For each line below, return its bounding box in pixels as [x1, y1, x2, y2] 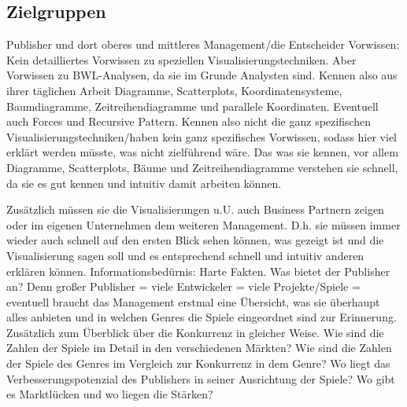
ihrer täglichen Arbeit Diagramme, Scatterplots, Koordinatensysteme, [6, 82, 342, 98]
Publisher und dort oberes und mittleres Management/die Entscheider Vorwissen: [6, 36, 400, 53]
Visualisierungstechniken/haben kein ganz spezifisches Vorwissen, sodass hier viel [6, 128, 398, 145]
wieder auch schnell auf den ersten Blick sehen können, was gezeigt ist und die [6, 232, 384, 248]
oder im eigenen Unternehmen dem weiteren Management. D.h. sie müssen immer [6, 216, 401, 233]
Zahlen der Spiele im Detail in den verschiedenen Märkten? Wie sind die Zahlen [6, 339, 392, 356]
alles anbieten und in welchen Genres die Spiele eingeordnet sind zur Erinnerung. [6, 309, 397, 325]
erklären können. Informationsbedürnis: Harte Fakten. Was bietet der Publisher [6, 262, 390, 279]
